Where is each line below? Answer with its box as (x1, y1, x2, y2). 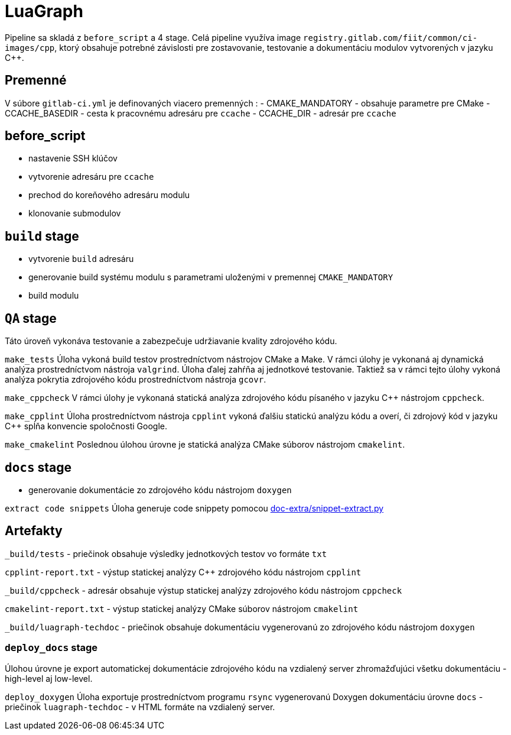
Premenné (5, 73, 67, 88)
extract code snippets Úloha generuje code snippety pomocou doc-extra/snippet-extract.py (5, 503, 384, 513)
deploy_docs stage (5, 642, 98, 654)
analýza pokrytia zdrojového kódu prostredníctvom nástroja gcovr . (5, 374, 266, 385)
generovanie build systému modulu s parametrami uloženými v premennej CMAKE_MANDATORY (28, 272, 393, 283)
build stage (5, 228, 79, 244)
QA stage (5, 310, 57, 326)
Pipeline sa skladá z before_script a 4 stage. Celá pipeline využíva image (5, 32, 301, 43)
